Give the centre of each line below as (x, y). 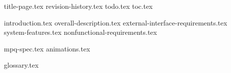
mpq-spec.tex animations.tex (47, 48)
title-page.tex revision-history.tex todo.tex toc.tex (78, 6)
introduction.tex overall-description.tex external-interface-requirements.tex (116, 22)
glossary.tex (21, 65)
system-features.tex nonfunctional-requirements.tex (80, 32)
